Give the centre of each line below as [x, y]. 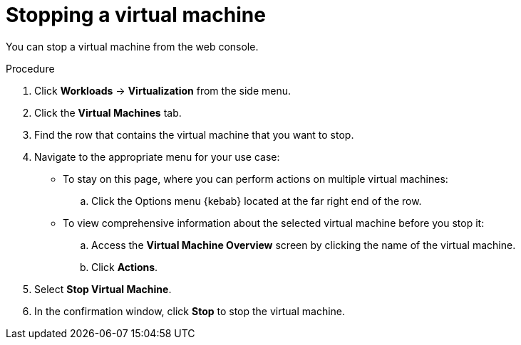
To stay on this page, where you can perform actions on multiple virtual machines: [256, 179]
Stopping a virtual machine [136, 15]
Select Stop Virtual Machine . [103, 289]
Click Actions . [125, 267]
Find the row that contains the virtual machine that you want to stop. [194, 134]
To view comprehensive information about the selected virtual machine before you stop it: [274, 223]
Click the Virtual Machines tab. [108, 112]
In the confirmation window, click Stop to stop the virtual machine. [190, 311]
